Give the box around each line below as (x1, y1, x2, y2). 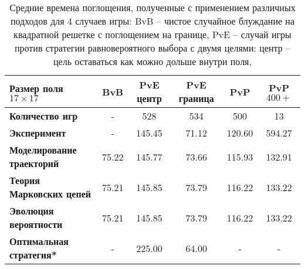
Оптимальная (9, 234, 69, 248)
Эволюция (9, 204, 54, 217)
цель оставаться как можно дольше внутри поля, (53, 55, 252, 68)
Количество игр (9, 109, 78, 122)
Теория (9, 173, 40, 187)
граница (178, 91, 214, 105)
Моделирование (9, 143, 77, 156)
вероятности (9, 217, 63, 231)
